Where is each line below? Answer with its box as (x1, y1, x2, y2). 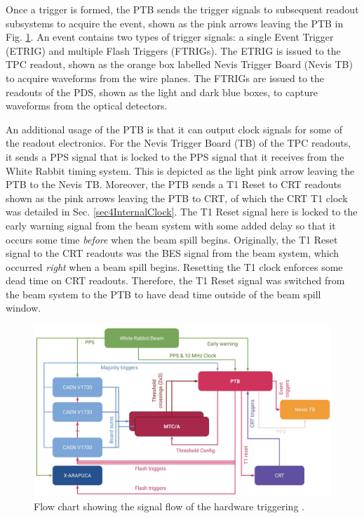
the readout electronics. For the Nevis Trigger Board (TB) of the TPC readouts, (6, 135, 351, 150)
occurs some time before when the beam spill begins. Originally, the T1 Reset (6, 232, 338, 246)
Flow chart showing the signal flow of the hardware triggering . (34, 498, 304, 513)
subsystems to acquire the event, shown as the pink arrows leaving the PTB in (6, 15, 344, 30)
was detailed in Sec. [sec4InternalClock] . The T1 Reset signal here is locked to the (6, 204, 358, 219)
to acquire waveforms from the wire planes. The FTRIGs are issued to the (6, 70, 325, 85)
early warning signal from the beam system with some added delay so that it (6, 218, 336, 232)
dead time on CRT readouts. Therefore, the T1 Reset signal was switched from (6, 273, 345, 288)
